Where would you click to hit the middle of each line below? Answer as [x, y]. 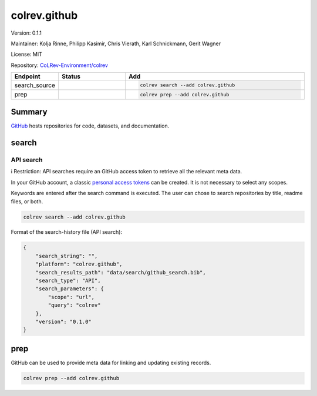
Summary [29, 112]
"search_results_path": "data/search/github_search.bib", [121, 272]
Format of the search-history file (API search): [67, 232]
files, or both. [27, 201]
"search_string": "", [67, 256]
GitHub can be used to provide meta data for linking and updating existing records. [111, 363]
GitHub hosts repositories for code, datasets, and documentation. [90, 126]
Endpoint [27, 76]
